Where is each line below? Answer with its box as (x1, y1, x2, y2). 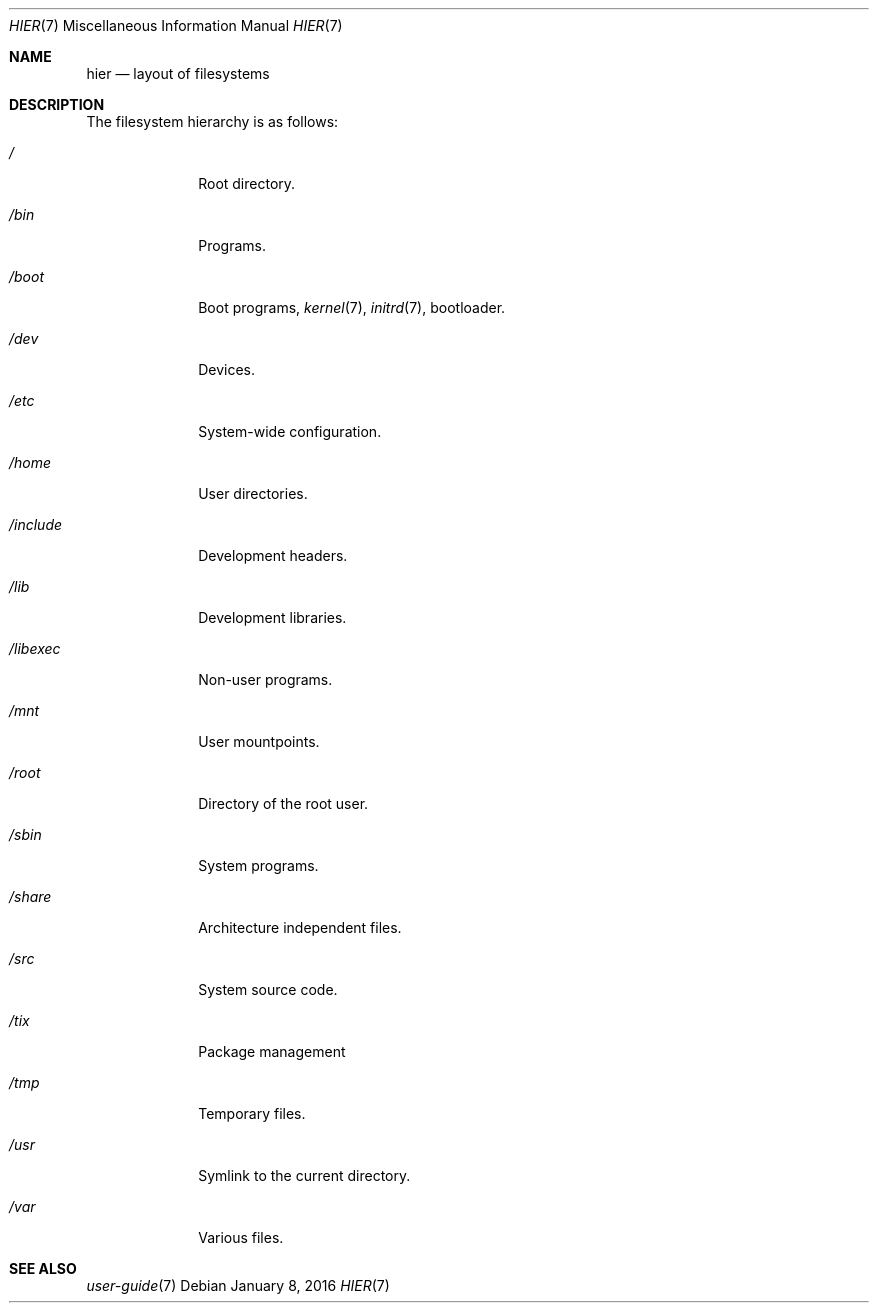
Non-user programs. (198, 671, 333, 688)
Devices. (198, 361, 256, 378)
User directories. (198, 485, 308, 502)
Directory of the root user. (198, 795, 369, 812)
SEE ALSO (9, 1260, 77, 1277)
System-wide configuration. (198, 423, 382, 440)
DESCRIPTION (9, 96, 105, 113)
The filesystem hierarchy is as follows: (86, 113, 339, 130)
